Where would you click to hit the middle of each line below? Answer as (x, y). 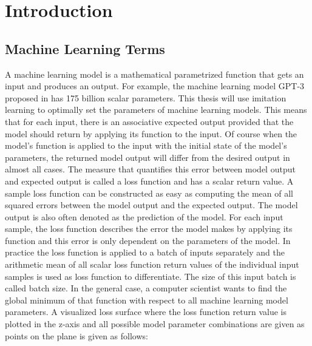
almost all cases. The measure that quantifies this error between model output (150, 169)
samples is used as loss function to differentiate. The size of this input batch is (151, 276)
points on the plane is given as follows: (76, 335)
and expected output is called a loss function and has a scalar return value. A (149, 181)
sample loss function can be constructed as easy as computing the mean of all (149, 193)
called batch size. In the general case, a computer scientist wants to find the (146, 288)
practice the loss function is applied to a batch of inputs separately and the (145, 252)
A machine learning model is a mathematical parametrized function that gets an (154, 74)
